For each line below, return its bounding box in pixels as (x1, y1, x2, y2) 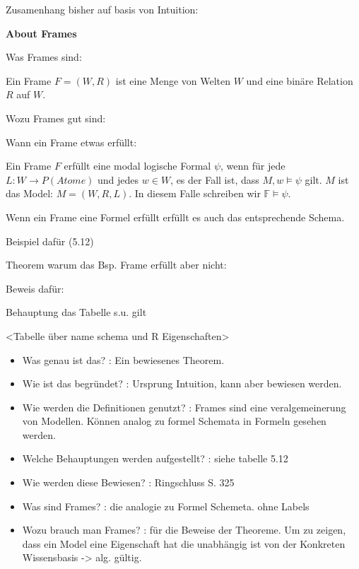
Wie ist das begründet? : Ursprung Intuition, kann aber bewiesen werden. (22, 376, 342, 391)
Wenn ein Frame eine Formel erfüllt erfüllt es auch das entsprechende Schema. (6, 209, 345, 224)
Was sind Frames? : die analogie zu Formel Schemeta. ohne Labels (22, 498, 310, 513)
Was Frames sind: (6, 49, 82, 64)
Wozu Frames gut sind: (6, 110, 106, 125)
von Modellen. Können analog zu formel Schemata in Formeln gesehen (22, 413, 326, 428)
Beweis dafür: (6, 281, 64, 295)
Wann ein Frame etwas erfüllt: (6, 134, 137, 149)
